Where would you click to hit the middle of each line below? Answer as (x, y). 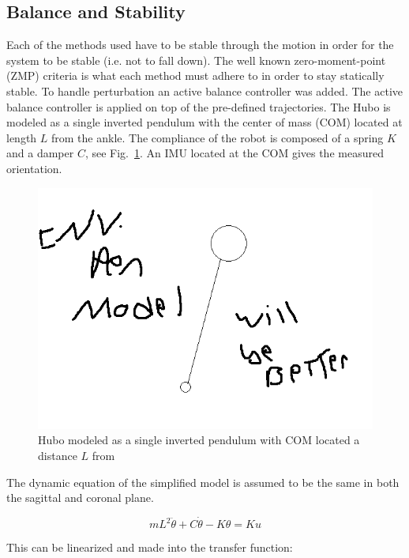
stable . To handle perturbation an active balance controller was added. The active (204, 90)
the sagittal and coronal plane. (80, 498)
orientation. (34, 168)
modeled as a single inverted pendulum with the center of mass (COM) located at (204, 122)
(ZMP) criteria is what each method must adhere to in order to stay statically (195, 75)
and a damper (40, 153)
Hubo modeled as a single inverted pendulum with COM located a (199, 440)
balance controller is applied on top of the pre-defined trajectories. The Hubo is (199, 106)
